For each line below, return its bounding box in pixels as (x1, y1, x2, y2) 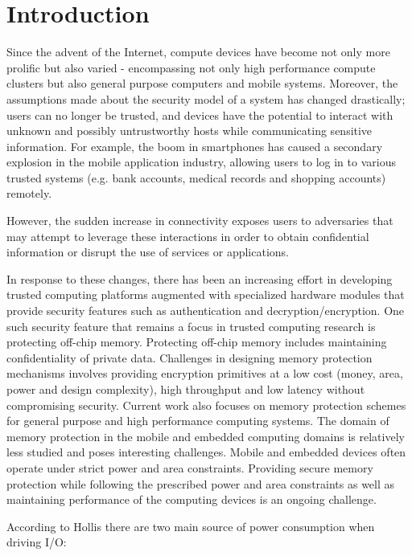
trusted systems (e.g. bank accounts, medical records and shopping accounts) (6, 169, 386, 186)
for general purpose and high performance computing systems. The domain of (6, 412, 389, 429)
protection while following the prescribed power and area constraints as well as (6, 475, 395, 492)
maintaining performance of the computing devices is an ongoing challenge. (6, 491, 377, 508)
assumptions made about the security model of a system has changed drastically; (6, 90, 406, 107)
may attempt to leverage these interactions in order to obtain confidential (6, 227, 369, 244)
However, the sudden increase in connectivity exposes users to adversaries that (6, 212, 393, 229)
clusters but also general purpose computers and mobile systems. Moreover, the (6, 75, 398, 92)
